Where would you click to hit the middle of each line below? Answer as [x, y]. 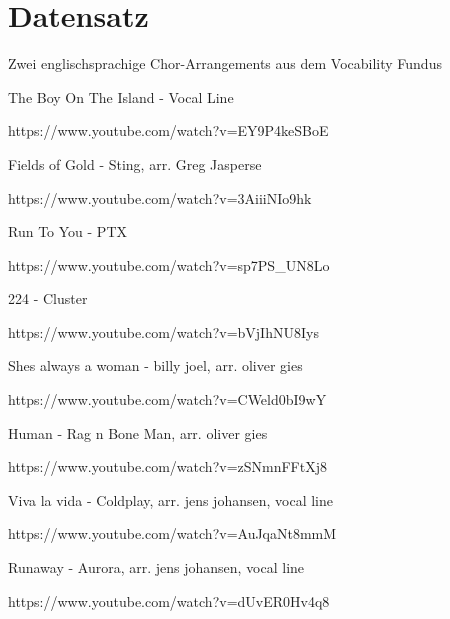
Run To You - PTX [67, 231]
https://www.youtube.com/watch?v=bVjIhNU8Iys [163, 331]
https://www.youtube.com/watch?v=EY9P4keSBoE [168, 130]
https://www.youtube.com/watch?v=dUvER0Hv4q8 [169, 600]
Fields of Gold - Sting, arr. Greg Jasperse [135, 163]
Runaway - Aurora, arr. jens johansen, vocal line [156, 567]
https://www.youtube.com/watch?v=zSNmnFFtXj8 [167, 466]
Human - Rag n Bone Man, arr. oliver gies [138, 432]
